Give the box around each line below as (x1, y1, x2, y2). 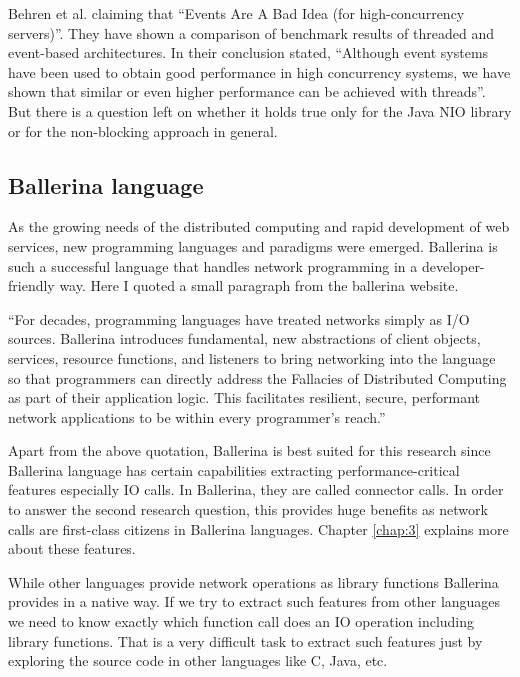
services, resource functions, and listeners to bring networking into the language (8, 347, 496, 368)
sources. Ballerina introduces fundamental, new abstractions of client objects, (8, 328, 481, 349)
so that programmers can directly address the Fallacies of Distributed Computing (8, 367, 507, 388)
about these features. (8, 538, 136, 559)
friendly (8, 275, 55, 296)
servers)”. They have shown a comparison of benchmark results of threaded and (8, 22, 495, 43)
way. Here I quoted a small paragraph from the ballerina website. (59, 275, 459, 296)
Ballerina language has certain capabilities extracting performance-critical (8, 459, 460, 480)
